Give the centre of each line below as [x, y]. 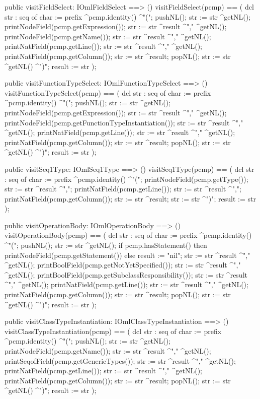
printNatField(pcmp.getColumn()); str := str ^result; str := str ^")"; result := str [131, 198]
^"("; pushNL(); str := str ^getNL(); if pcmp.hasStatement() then [106, 245]
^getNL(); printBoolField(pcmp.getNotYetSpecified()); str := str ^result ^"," [123, 265]
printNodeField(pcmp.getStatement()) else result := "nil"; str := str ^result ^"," [127, 255]
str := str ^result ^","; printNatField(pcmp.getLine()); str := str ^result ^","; [123, 189]
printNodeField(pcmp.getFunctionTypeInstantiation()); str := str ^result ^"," [124, 122]
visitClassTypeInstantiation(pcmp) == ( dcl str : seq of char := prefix [113, 331]
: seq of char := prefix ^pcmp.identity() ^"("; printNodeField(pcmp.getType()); [126, 179]
